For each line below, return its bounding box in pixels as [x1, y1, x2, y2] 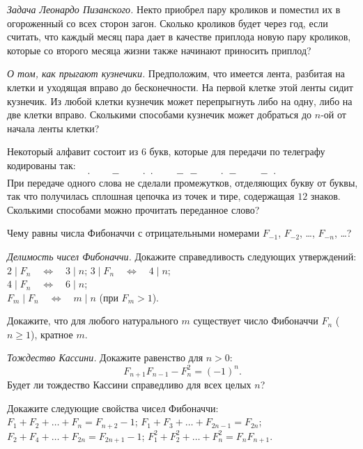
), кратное [31, 326, 73, 341]
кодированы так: [7, 157, 76, 172]
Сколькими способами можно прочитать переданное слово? [7, 202, 260, 216]
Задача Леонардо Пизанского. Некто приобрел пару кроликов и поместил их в [7, 2, 341, 16]
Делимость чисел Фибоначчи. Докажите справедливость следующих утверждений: [7, 249, 357, 263]
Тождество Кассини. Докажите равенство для [7, 350, 203, 365]
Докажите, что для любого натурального [7, 313, 178, 328]
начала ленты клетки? [7, 120, 100, 135]
